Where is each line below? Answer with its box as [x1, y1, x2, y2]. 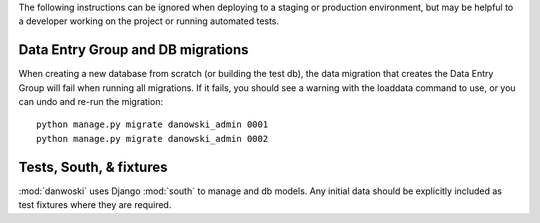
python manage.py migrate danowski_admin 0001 [36, 119, 269, 130]
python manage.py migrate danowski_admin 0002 [36, 133, 269, 144]
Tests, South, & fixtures [18, 158, 169, 175]
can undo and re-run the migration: [18, 96, 164, 108]
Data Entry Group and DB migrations [18, 41, 249, 59]
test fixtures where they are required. [18, 199, 172, 211]
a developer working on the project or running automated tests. [18, 15, 280, 27]
